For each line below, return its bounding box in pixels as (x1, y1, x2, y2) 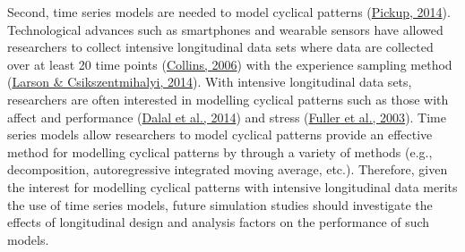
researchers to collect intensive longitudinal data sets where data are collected (7, 38, 434, 56)
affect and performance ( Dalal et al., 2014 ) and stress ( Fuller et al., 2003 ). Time (7, 107, 447, 126)
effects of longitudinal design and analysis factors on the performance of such (7, 213, 430, 231)
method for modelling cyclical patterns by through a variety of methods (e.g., (7, 142, 433, 161)
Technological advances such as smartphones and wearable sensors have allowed (7, 20, 443, 38)
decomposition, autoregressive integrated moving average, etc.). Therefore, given (7, 160, 448, 179)
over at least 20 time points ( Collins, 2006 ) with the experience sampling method (7, 55, 452, 73)
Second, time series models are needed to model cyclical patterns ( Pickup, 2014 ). (7, 3, 451, 21)
